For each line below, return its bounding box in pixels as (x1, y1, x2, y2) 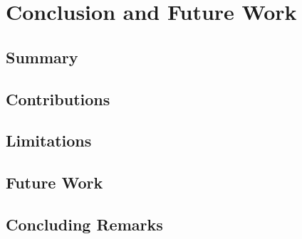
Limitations (6, 129, 92, 152)
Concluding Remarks (6, 213, 163, 235)
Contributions (6, 87, 110, 110)
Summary (6, 46, 78, 68)
